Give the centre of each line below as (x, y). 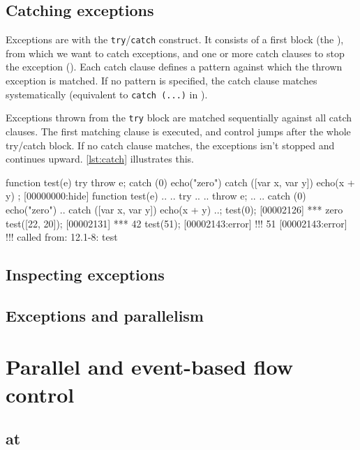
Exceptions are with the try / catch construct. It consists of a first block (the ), (175, 39)
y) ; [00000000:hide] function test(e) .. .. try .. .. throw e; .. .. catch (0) (156, 196)
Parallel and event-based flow (149, 367)
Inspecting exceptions (85, 275)
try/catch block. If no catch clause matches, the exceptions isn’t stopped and (170, 145)
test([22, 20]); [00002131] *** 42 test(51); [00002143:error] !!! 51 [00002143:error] (177, 223)
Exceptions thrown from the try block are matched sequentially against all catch (179, 118)
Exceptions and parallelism (105, 315)
